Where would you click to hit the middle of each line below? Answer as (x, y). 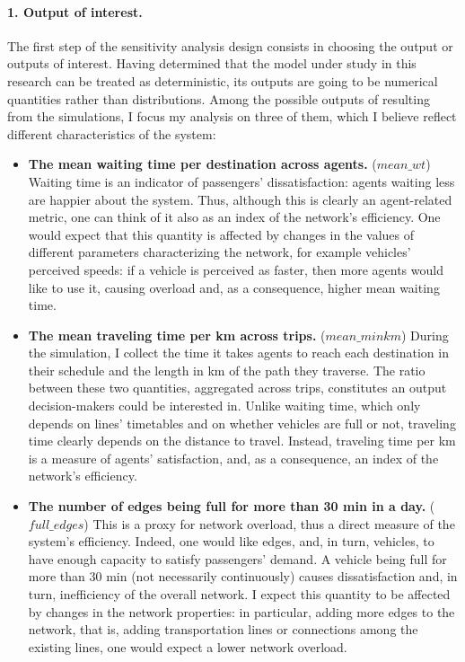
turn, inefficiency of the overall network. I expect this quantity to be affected (239, 594)
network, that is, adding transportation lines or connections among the (223, 629)
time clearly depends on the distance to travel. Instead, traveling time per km (242, 441)
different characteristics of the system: (112, 133)
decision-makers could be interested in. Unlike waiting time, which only (224, 406)
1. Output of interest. (75, 11)
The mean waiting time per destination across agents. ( (202, 164)
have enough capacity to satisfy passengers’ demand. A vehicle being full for (237, 558)
